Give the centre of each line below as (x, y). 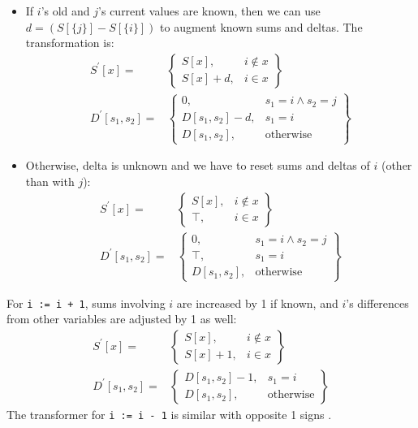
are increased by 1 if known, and (257, 303)
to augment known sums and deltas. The (261, 26)
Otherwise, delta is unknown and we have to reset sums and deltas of (198, 165)
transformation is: (70, 43)
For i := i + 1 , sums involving (86, 303)
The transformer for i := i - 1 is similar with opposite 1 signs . (169, 414)
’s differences (377, 303)
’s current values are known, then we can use (209, 11)
